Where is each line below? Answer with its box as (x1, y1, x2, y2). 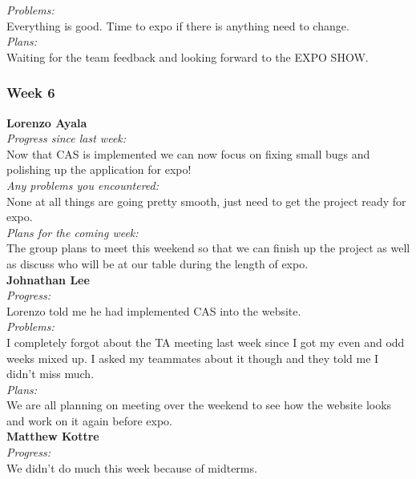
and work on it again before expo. (6, 412, 172, 429)
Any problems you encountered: (6, 176, 160, 193)
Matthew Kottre (6, 428, 99, 445)
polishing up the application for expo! (6, 161, 192, 178)
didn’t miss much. (6, 365, 95, 382)
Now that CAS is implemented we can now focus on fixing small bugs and (6, 145, 370, 162)
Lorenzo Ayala (6, 114, 87, 131)
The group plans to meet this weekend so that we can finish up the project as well (6, 239, 410, 256)
